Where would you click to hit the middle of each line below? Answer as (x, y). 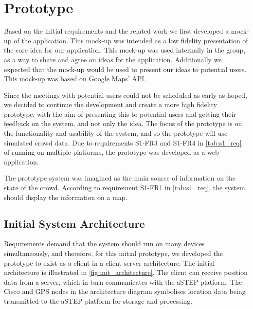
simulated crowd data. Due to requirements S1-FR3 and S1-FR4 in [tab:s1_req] (123, 142)
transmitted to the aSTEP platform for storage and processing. (98, 300)
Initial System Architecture (74, 223)
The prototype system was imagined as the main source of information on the (120, 178)
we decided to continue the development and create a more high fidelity (110, 104)
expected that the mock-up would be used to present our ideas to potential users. (125, 69)
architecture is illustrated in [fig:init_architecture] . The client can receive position (126, 272)
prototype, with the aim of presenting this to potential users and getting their (120, 114)
